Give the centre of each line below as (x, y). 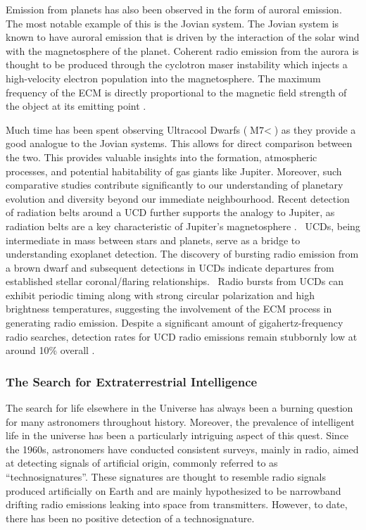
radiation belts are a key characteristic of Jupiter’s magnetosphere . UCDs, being (183, 226)
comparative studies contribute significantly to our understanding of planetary (175, 185)
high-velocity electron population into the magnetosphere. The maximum (163, 78)
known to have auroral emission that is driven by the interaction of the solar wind (183, 37)
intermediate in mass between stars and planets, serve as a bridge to (153, 240)
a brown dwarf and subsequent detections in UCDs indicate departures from (170, 267)
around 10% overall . (50, 350)
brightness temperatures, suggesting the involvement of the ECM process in (169, 309)
